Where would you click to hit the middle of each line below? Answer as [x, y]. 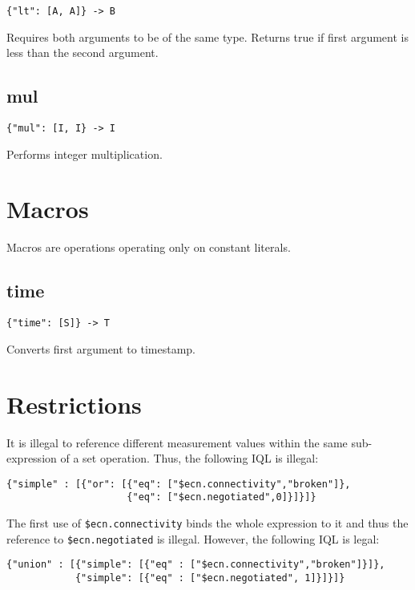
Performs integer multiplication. [85, 154]
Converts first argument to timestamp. [101, 348]
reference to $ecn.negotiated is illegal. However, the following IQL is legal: [193, 538]
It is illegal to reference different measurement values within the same [177, 442]
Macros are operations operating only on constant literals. [149, 247]
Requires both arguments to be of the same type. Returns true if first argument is [207, 36]
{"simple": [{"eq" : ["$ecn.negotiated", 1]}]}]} [210, 578]
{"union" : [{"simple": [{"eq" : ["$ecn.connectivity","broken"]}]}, [196, 565]
